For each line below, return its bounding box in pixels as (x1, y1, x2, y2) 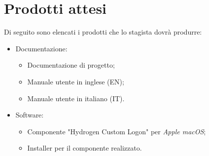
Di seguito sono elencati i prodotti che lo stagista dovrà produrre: (4, 27, 202, 37)
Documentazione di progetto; (27, 60, 115, 70)
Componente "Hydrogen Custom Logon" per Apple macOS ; (27, 126, 206, 136)
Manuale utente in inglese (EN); (27, 76, 124, 86)
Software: (15, 110, 44, 120)
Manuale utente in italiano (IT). (27, 93, 125, 103)
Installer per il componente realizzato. (27, 143, 142, 153)
